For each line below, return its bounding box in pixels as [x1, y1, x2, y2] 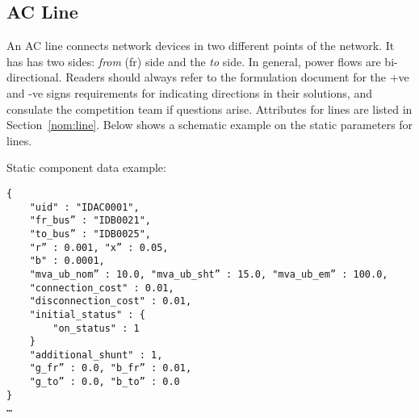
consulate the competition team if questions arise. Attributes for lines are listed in [6, 100, 413, 117]
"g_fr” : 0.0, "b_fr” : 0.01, [29, 362, 192, 374]
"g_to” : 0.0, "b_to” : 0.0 [29, 376, 180, 388]
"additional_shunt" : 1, [29, 349, 163, 361]
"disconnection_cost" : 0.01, [29, 295, 192, 307]
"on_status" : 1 [52, 322, 140, 334]
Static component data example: [6, 159, 166, 176]
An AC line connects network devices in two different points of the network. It [6, 37, 395, 54]
